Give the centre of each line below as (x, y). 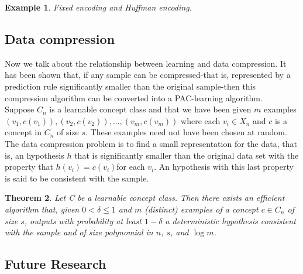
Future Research (56, 264)
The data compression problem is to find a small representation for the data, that (151, 143)
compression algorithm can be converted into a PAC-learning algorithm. (134, 97)
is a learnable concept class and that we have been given (150, 109)
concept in (23, 132)
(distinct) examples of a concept (202, 209)
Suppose (20, 109)
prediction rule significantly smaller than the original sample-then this (130, 86)
